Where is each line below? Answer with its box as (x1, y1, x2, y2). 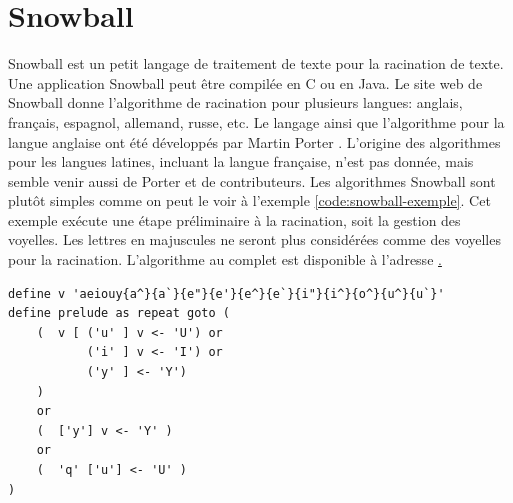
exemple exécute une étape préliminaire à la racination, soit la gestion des (8, 209, 461, 230)
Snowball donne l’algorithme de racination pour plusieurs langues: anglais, (8, 92, 463, 113)
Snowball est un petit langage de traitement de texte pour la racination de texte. (8, 53, 504, 74)
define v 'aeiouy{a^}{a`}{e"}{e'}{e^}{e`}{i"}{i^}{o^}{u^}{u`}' (8, 286, 445, 301)
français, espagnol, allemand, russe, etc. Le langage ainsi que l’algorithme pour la (8, 111, 505, 132)
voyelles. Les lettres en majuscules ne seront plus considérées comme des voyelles (8, 229, 501, 250)
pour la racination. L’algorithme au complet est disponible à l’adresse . (8, 249, 442, 270)
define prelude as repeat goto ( (8, 306, 230, 321)
